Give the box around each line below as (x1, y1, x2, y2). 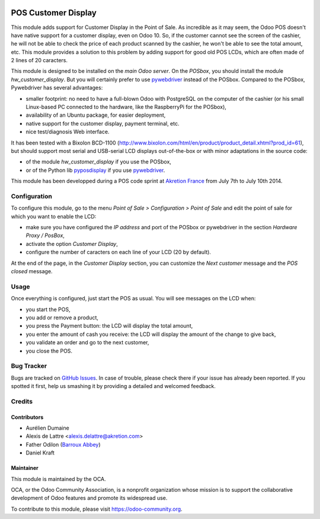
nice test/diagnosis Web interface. (25, 128, 110, 136)
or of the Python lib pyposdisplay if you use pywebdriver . (25, 166, 165, 174)
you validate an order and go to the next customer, (25, 339, 149, 346)
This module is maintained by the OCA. (11, 475, 106, 482)
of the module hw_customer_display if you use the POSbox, (25, 158, 172, 165)
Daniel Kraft (25, 449, 55, 456)
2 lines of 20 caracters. (11, 57, 68, 64)
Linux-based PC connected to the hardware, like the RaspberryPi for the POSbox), (25, 104, 226, 111)
